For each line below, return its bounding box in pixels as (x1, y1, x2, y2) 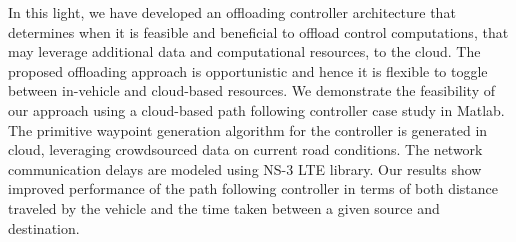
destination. (8, 217, 80, 238)
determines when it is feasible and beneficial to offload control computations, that (8, 21, 509, 42)
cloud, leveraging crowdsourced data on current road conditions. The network (8, 139, 483, 160)
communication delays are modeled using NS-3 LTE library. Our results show (8, 158, 482, 179)
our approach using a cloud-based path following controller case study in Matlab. (8, 99, 505, 120)
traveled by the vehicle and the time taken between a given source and (8, 197, 440, 218)
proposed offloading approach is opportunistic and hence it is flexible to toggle (8, 60, 488, 81)
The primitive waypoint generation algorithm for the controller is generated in (8, 119, 488, 140)
